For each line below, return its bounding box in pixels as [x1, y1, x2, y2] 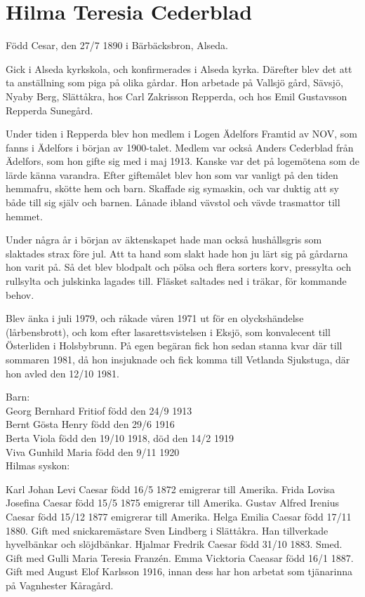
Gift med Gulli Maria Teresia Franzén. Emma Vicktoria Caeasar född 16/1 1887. [6, 550, 354, 565]
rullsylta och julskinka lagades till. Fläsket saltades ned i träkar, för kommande [6, 274, 347, 288]
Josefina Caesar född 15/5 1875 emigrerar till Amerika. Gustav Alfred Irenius [6, 495, 339, 510]
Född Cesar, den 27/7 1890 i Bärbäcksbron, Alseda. [6, 38, 229, 53]
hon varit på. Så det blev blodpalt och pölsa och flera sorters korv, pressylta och [6, 260, 352, 274]
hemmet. [6, 208, 43, 223]
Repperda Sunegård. [6, 102, 93, 117]
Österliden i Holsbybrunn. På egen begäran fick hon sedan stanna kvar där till [6, 338, 343, 353]
